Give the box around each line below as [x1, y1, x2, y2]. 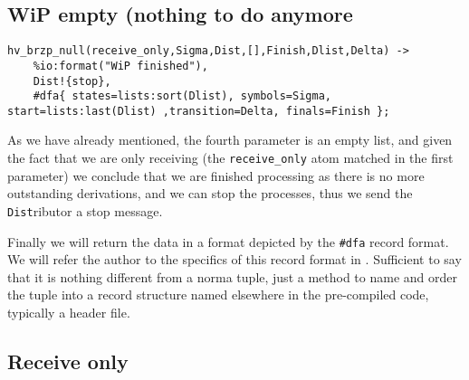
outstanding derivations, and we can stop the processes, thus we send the [7, 184, 413, 203]
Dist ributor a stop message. [7, 201, 163, 220]
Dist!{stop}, [33, 74, 111, 88]
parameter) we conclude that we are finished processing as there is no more [7, 166, 425, 185]
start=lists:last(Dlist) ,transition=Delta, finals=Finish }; [7, 104, 390, 118]
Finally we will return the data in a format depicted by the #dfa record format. [7, 232, 449, 251]
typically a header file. [7, 303, 130, 322]
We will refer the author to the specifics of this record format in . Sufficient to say [7, 250, 462, 269]
